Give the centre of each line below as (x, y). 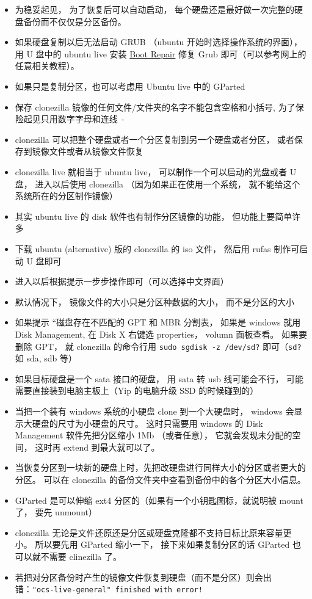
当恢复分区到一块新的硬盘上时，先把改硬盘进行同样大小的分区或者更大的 (160, 467)
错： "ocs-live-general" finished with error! (109, 589)
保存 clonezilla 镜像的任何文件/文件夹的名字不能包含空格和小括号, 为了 (155, 107)
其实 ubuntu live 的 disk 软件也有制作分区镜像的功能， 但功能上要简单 (154, 216)
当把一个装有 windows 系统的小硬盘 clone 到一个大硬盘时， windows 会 (154, 411)
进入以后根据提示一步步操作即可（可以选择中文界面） (122, 281)
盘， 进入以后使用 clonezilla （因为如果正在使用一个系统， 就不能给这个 (158, 183)
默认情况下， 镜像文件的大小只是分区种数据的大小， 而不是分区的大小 (155, 301)
